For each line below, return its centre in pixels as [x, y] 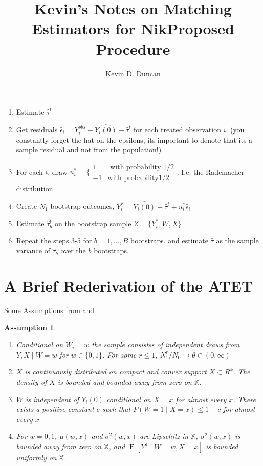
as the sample [237, 240]
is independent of [52, 399]
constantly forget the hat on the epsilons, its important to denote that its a [134, 139]
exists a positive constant [55, 409]
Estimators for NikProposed [133, 28]
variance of [33, 250]
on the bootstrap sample [93, 223]
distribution [35, 188]
